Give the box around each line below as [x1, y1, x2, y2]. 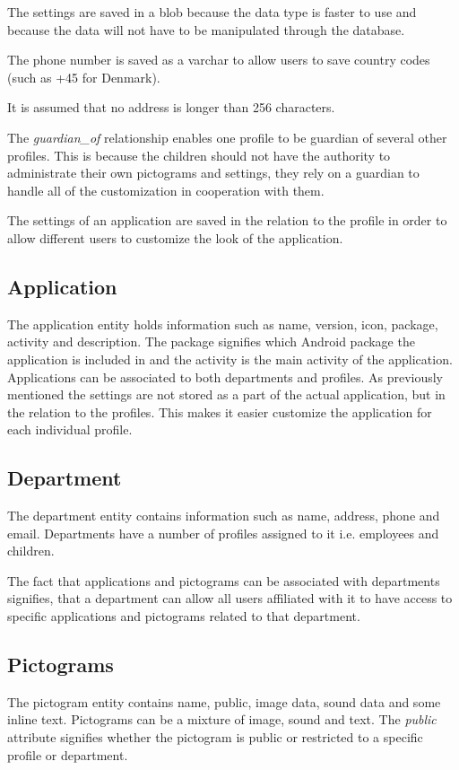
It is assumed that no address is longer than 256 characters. [7, 98, 335, 117]
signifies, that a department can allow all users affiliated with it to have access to [7, 589, 453, 608]
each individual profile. [7, 420, 133, 439]
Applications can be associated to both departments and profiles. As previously [7, 367, 444, 386]
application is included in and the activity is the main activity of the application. [7, 349, 453, 368]
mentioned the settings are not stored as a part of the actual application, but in [7, 385, 446, 404]
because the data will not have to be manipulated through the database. [7, 20, 405, 39]
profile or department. [7, 745, 128, 764]
